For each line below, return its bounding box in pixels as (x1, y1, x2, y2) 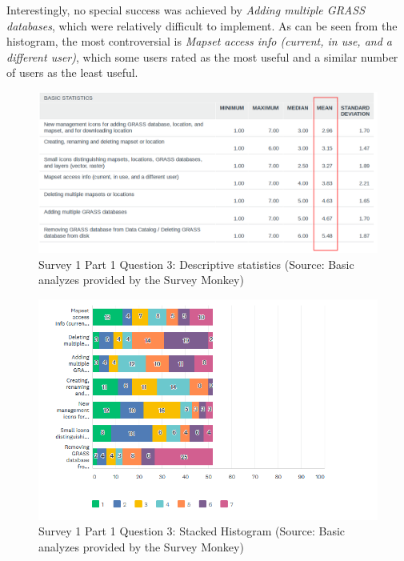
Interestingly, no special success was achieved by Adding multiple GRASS (6, 2, 365, 18)
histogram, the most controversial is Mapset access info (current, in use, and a (6, 33, 393, 50)
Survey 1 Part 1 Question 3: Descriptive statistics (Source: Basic (38, 255, 354, 272)
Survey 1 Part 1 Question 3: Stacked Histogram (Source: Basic (38, 523, 346, 539)
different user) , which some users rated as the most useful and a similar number (6, 48, 398, 65)
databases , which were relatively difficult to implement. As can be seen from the (6, 17, 398, 34)
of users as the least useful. (6, 64, 138, 81)
